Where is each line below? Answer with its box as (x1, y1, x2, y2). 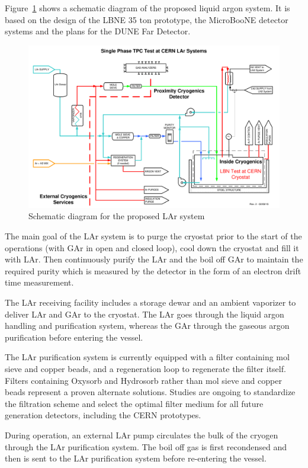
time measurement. (5, 276, 74, 289)
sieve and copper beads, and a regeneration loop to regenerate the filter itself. (5, 363, 286, 375)
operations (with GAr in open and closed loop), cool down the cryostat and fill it (5, 241, 299, 254)
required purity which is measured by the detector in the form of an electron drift (5, 264, 301, 277)
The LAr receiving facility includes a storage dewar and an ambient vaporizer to (5, 296, 296, 309)
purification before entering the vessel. (5, 331, 143, 343)
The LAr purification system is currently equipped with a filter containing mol (5, 351, 290, 363)
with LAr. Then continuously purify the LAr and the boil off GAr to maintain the (5, 253, 303, 265)
